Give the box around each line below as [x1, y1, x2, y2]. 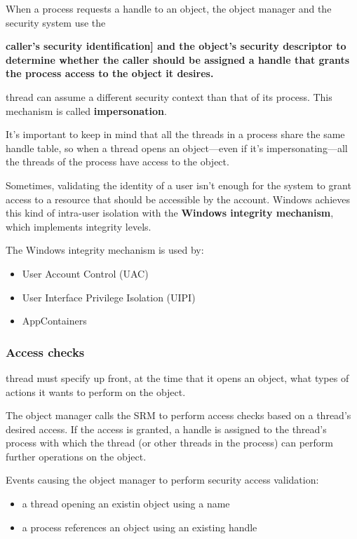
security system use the [6, 15, 106, 29]
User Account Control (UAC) [22, 266, 149, 280]
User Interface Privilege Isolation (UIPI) [22, 289, 196, 304]
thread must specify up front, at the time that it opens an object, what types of [6, 370, 349, 385]
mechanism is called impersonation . [6, 103, 167, 118]
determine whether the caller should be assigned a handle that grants [6, 52, 350, 67]
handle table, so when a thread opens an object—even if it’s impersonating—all [6, 140, 348, 155]
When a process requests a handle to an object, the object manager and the [6, 1, 332, 15]
